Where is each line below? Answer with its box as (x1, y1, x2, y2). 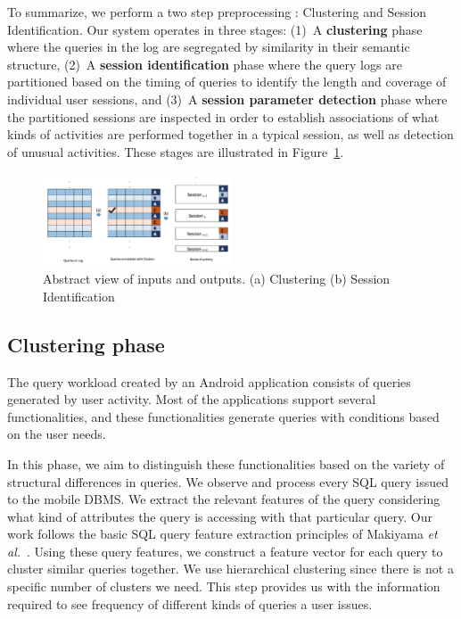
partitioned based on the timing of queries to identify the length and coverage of (7, 72, 447, 91)
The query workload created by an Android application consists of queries (7, 372, 411, 391)
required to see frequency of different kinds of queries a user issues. (7, 594, 373, 613)
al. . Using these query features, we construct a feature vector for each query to (7, 541, 443, 560)
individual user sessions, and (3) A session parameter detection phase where (7, 89, 448, 108)
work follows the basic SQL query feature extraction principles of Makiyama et (7, 524, 438, 543)
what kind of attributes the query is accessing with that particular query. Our (7, 507, 432, 525)
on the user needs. (7, 425, 106, 443)
